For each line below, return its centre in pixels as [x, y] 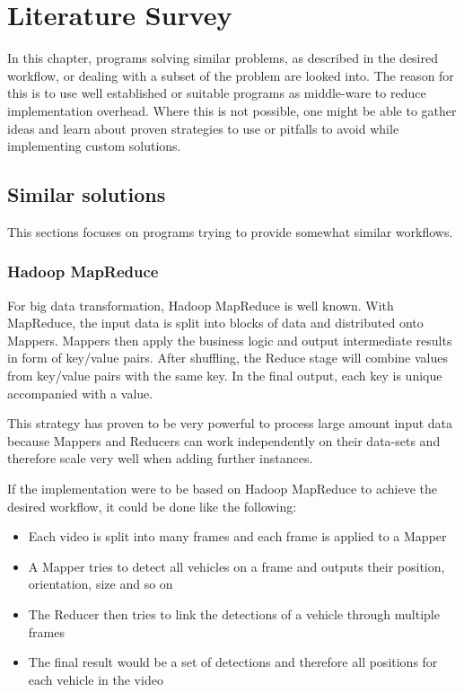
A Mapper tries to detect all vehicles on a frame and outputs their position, [236, 566]
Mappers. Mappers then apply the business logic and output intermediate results [230, 340]
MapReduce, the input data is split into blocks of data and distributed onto [215, 323]
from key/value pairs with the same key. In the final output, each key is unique [225, 376]
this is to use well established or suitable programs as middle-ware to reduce [217, 93]
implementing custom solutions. [94, 146]
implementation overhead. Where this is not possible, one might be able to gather [232, 110]
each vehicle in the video [96, 679]
